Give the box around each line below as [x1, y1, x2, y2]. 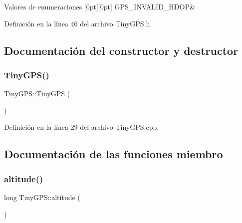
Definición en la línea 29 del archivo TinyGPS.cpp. [4, 122, 159, 132]
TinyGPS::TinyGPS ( [4, 88, 70, 99]
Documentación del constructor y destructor [4, 42, 239, 58]
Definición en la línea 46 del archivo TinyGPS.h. [4, 18, 152, 28]
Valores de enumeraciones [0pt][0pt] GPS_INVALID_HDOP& [4, 1, 195, 11]
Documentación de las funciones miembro [4, 146, 223, 162]
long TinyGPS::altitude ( [4, 192, 80, 202]
